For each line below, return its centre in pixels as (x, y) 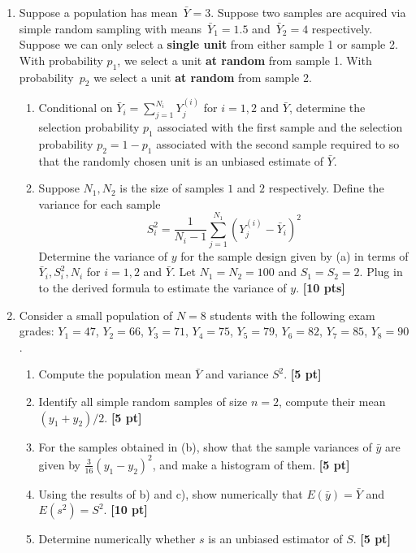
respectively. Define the (326, 188)
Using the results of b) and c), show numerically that (171, 493)
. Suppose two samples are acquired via (308, 12)
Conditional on (76, 108)
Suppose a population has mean (98, 12)
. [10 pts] (321, 288)
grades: (37, 331)
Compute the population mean (115, 374)
